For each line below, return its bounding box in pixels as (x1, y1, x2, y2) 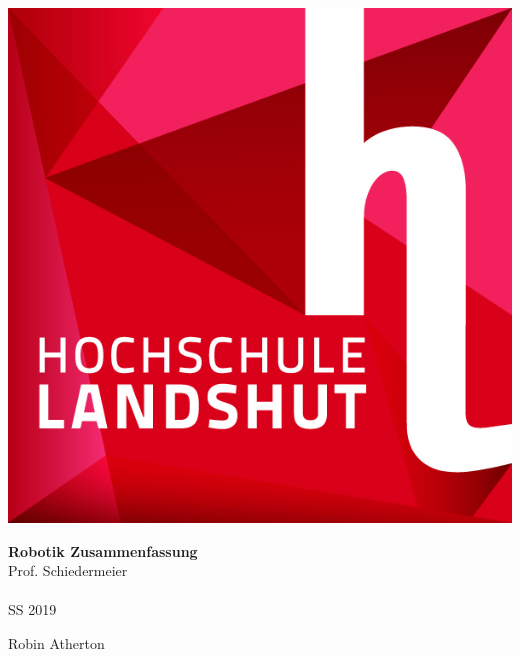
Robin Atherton (8, 633, 105, 654)
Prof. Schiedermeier (8, 560, 128, 581)
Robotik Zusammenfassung (8, 540, 198, 561)
